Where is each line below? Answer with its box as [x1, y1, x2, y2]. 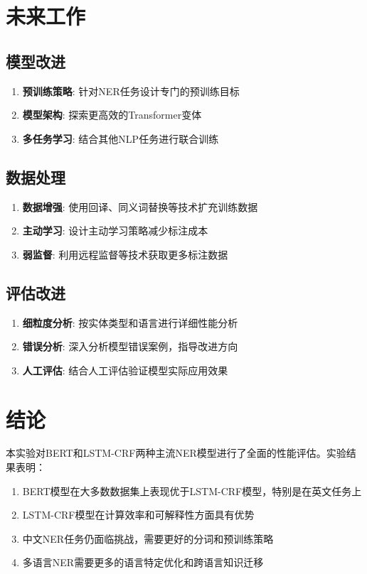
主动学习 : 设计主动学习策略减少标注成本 [22, 223, 208, 238]
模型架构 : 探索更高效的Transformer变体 [22, 107, 202, 122]
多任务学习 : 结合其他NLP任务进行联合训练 [22, 131, 219, 146]
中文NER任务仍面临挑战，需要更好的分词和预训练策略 [22, 531, 274, 546]
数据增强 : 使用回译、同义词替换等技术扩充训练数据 [22, 199, 258, 214]
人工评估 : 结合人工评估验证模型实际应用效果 [22, 362, 228, 377]
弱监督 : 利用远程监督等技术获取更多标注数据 [22, 247, 228, 261]
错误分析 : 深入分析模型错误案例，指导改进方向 [22, 339, 238, 354]
